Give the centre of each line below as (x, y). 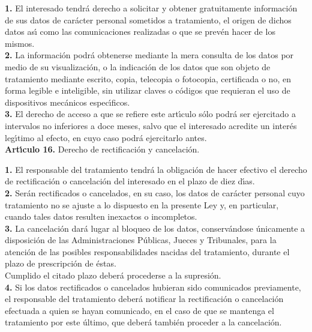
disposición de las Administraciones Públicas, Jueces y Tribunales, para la (141, 240)
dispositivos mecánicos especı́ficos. (67, 102)
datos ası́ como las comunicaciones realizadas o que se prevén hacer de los (140, 32)
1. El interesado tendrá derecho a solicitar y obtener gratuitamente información (151, 8)
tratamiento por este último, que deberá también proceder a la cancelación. (143, 322)
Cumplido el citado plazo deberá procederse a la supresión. (113, 275)
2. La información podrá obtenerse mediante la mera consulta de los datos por (149, 55)
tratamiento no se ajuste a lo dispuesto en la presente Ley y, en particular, (142, 204)
